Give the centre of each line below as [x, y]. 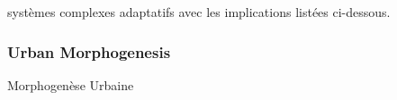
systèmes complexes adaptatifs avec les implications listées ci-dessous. [199, 12]
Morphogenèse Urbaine [71, 84]
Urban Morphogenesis [89, 51]
